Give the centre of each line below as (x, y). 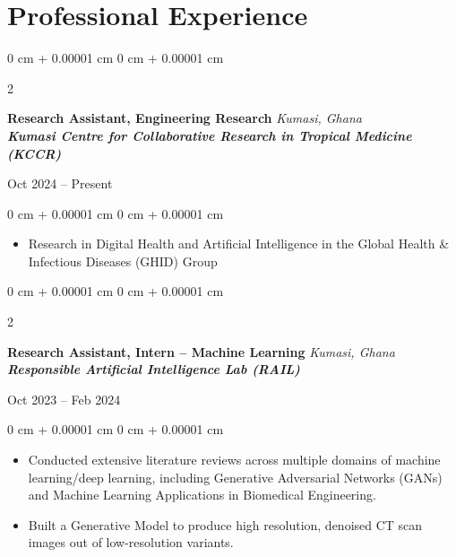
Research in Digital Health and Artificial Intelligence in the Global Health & (239, 244)
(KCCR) (34, 153)
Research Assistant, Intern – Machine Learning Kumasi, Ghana (201, 351)
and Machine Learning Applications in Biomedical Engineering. (202, 495)
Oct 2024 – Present (60, 183)
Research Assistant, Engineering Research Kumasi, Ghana (185, 118)
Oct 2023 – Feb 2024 (64, 399)
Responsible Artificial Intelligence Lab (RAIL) (154, 369)
